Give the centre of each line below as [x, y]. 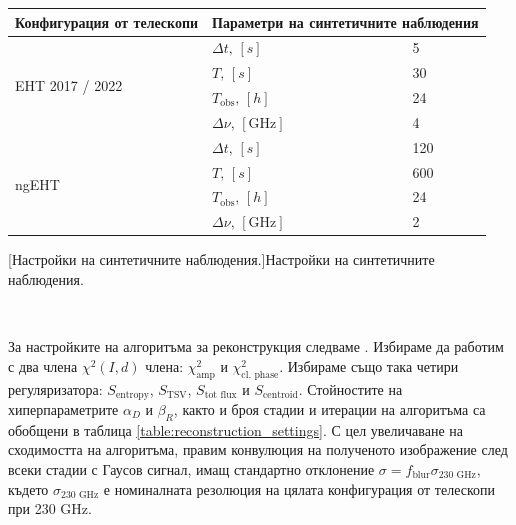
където [28, 488]
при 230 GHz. [50, 508]
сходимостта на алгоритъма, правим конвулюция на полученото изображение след [258, 449]
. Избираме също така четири [369, 365]
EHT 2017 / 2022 [69, 84]
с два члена [43, 365]
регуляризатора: [55, 388]
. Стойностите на [350, 388]
